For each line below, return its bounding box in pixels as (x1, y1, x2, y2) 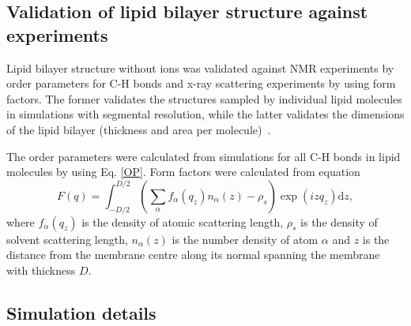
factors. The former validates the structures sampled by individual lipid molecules (6, 90, 402, 107)
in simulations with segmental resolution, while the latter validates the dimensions (6, 106, 405, 122)
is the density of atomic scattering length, (81, 213, 284, 230)
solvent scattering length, (6, 230, 128, 247)
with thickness (6, 261, 76, 278)
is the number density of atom (172, 230, 319, 247)
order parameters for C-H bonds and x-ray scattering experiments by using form (6, 75, 396, 92)
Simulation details (6, 300, 156, 324)
